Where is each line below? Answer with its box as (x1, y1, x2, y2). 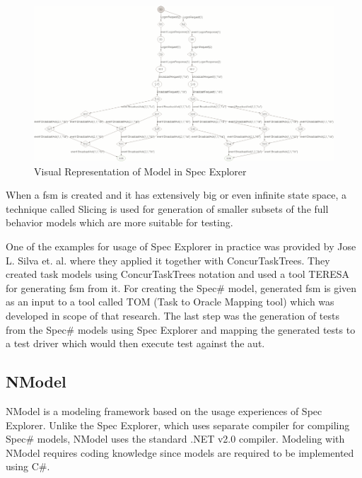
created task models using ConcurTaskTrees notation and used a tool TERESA (6, 267, 350, 281)
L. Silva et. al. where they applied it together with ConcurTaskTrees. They (6, 252, 330, 267)
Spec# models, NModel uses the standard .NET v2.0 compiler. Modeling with (6, 431, 345, 446)
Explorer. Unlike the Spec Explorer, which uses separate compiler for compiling (6, 417, 350, 432)
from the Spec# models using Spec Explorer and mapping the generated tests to (6, 322, 356, 337)
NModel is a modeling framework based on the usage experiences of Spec (6, 403, 322, 418)
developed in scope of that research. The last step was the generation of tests (6, 308, 339, 322)
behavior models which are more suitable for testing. (6, 215, 233, 230)
